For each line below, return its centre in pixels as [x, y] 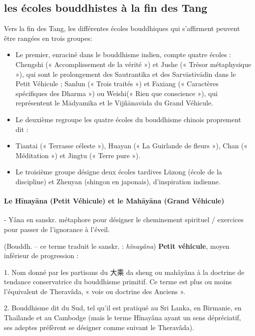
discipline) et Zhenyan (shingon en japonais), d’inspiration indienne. [118, 181]
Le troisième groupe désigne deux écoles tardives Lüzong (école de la [119, 172]
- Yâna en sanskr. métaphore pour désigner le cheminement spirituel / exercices [124, 219]
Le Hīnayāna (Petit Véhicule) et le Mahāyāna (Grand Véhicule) [114, 201]
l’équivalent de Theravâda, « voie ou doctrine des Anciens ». [95, 291]
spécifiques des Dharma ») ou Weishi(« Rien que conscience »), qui [116, 93]
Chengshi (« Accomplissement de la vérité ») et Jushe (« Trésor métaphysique [133, 64]
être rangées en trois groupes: [48, 38]
